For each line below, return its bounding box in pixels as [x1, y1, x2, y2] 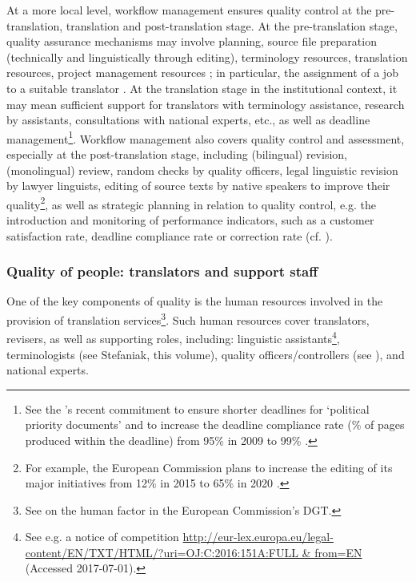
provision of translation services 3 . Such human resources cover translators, [6, 309, 370, 328]
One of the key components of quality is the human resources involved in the [6, 293, 383, 309]
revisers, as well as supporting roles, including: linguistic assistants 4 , [6, 328, 340, 346]
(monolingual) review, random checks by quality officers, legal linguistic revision [6, 161, 398, 178]
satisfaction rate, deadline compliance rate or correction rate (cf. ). [6, 227, 333, 244]
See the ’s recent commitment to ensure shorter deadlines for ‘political [25, 400, 370, 417]
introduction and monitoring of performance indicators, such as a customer [6, 212, 374, 228]
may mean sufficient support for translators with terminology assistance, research [6, 95, 405, 112]
